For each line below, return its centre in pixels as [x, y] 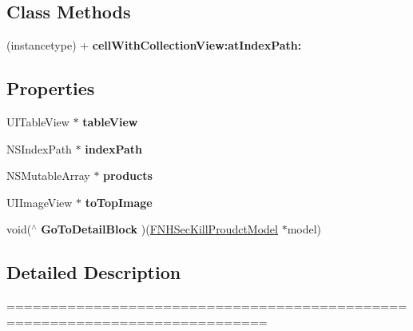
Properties [51, 88]
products [128, 175]
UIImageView [40, 202]
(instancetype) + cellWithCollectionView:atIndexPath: [154, 45]
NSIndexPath [39, 148]
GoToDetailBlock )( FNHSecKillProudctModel [159, 229]
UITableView [38, 122]
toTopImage [119, 202]
